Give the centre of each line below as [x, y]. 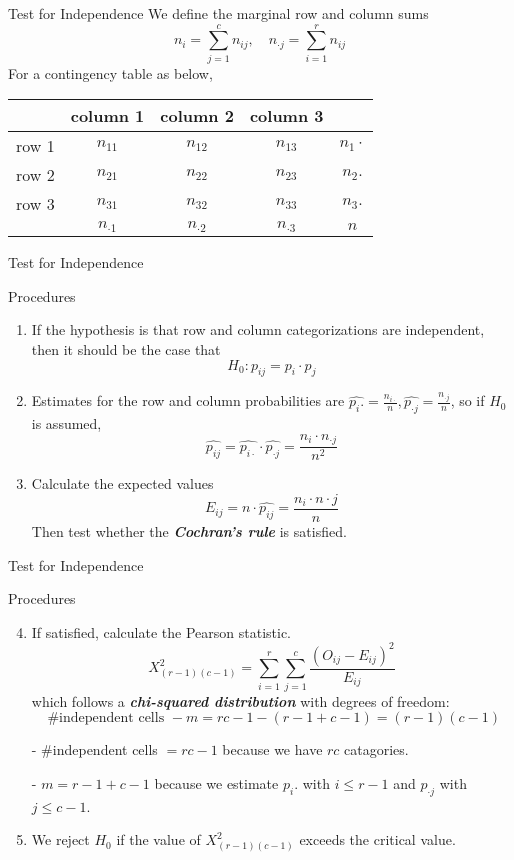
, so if [467, 400]
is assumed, [66, 423]
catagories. [376, 749]
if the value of [158, 839]
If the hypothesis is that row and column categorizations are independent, [258, 329]
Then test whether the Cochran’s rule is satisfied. [189, 530]
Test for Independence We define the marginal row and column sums [218, 13]
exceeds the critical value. [377, 839]
